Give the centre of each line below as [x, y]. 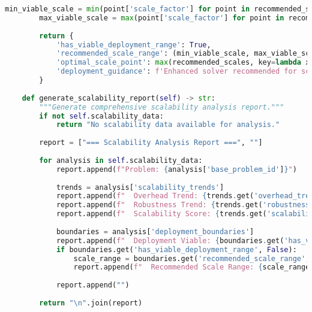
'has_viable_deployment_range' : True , [133, 45]
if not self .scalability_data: [101, 116]
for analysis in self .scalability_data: [121, 160]
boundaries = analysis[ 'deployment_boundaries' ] [155, 231]
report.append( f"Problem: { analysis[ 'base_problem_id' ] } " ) [176, 169]
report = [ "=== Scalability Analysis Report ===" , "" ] [151, 143]
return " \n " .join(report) [91, 303]
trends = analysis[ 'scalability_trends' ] [140, 187]
